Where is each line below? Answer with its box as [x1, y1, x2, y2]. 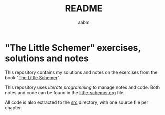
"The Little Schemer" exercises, [5, 42, 141, 53]
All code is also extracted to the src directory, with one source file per [5, 99, 149, 105]
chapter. [5, 104, 22, 110]
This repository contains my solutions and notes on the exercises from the [5, 69, 158, 75]
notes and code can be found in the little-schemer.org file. [5, 89, 125, 95]
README [65, 3, 103, 14]
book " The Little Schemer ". [5, 74, 61, 80]
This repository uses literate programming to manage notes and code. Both [5, 84, 160, 90]
